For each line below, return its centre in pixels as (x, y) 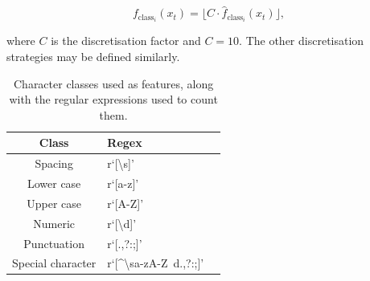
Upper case (54, 203)
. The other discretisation (302, 41)
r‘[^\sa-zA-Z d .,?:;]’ (156, 263)
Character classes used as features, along (113, 83)
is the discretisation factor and (126, 41)
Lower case (54, 183)
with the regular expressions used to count (113, 99)
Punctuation (54, 243)
